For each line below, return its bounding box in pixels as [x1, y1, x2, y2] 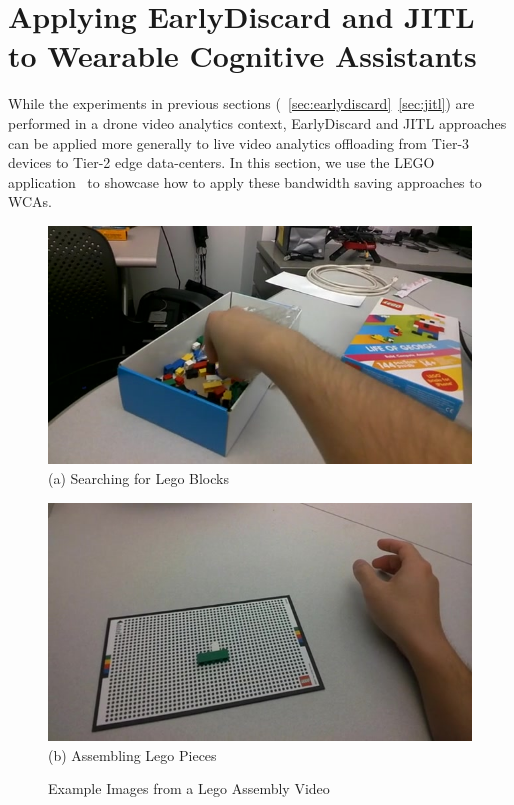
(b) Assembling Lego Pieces [48, 744, 217, 765]
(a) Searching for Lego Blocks [48, 467, 229, 488]
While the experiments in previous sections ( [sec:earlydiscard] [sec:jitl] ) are [8, 93, 475, 114]
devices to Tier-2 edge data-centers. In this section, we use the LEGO [8, 152, 435, 173]
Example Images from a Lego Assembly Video [48, 778, 330, 799]
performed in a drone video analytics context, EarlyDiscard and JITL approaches [8, 112, 507, 133]
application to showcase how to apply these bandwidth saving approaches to [8, 171, 482, 192]
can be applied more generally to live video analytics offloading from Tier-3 [8, 132, 470, 153]
